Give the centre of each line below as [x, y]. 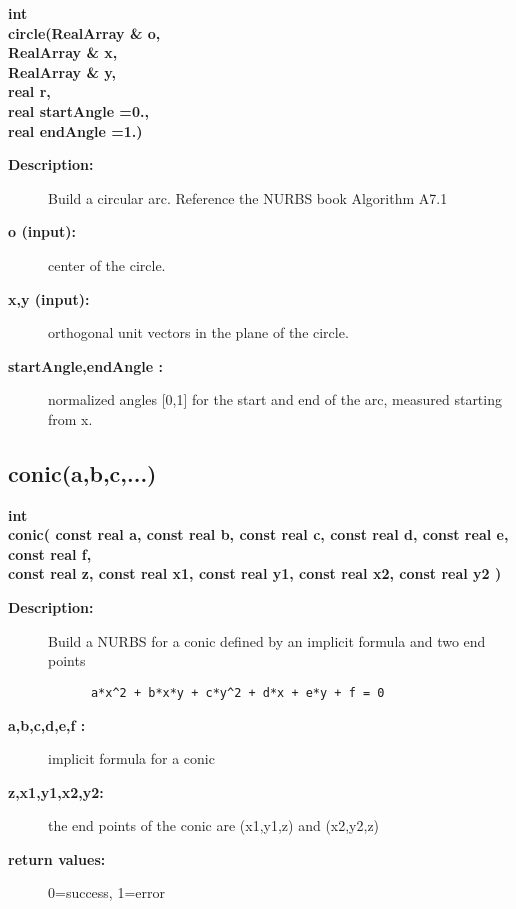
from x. [70, 418]
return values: [57, 858]
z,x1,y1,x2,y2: [56, 791]
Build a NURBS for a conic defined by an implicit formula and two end [267, 640]
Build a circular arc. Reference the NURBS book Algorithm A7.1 [248, 197]
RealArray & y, [62, 71]
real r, [29, 91]
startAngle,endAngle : [85, 365]
